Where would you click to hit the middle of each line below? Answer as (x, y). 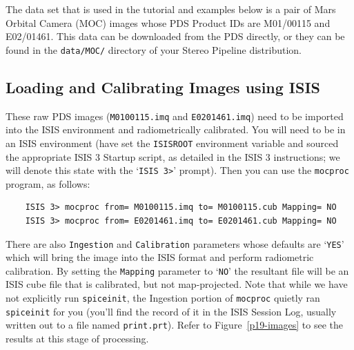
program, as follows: (48, 183)
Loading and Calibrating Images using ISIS (163, 87)
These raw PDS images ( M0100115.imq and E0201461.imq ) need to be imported (175, 116)
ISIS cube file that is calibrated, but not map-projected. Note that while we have (177, 284)
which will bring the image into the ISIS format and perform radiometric (160, 257)
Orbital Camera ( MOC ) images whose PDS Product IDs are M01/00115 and (168, 22)
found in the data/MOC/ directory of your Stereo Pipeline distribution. (154, 49)
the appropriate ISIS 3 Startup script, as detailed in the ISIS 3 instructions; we (173, 156)
